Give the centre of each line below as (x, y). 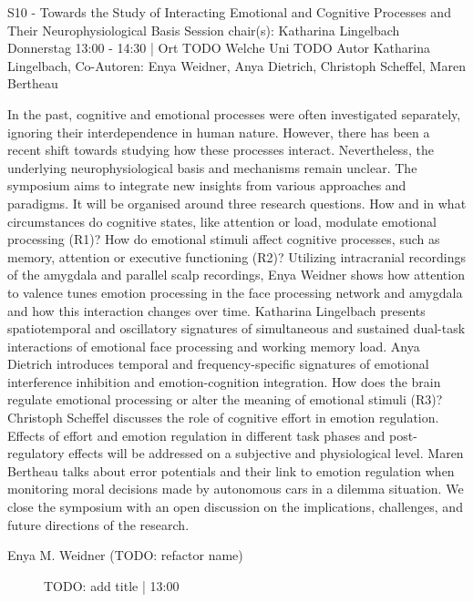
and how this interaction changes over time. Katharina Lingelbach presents (216, 310)
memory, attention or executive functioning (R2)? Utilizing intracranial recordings (236, 256)
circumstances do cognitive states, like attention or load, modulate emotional (222, 221)
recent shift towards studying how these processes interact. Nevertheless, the (221, 150)
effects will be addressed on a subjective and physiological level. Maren (266, 453)
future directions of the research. (98, 524)
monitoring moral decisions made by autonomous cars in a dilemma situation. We (236, 489)
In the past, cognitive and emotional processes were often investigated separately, (234, 113)
